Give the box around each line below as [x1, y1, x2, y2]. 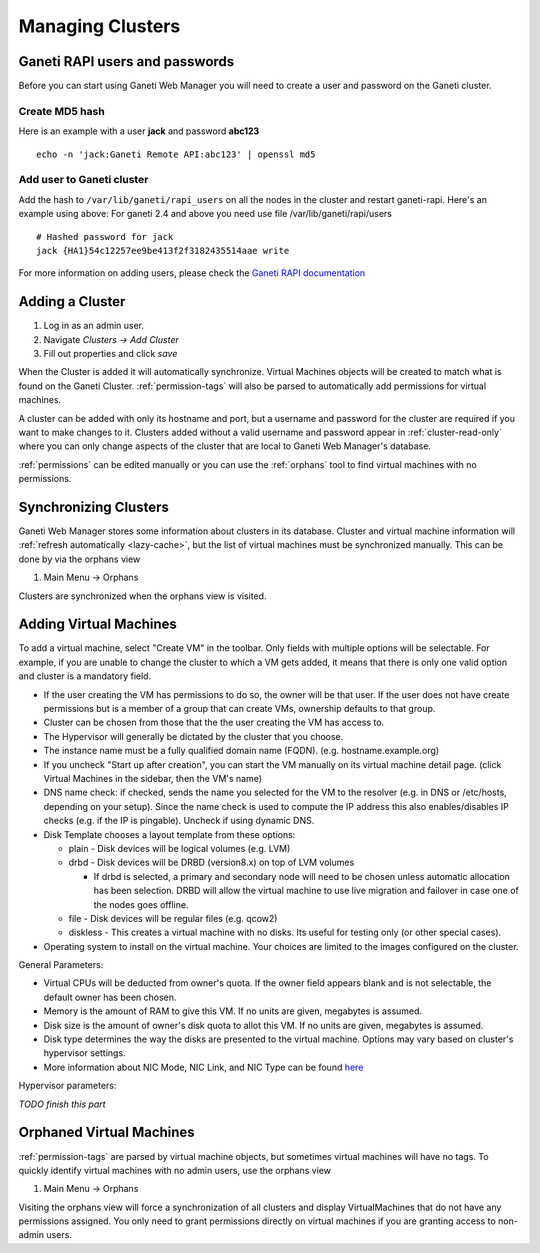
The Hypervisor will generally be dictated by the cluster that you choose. [43, 730, 344, 742]
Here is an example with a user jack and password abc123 [18, 125, 260, 137]
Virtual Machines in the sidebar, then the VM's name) [43, 773, 263, 784]
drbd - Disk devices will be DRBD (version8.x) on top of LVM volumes [68, 856, 355, 869]
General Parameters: [18, 959, 104, 971]
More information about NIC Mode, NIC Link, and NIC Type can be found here [43, 1061, 364, 1073]
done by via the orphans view [18, 553, 141, 565]
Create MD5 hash [18, 104, 105, 118]
